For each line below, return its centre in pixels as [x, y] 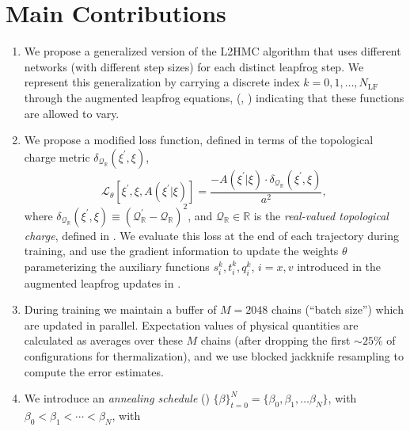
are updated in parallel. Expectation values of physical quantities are [191, 324]
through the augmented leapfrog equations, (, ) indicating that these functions [214, 97]
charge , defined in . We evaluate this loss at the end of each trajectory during [211, 235]
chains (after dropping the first [275, 340]
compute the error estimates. [94, 371]
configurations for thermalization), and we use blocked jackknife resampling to [214, 355]
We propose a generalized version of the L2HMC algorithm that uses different [213, 51]
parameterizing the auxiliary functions [117, 266]
